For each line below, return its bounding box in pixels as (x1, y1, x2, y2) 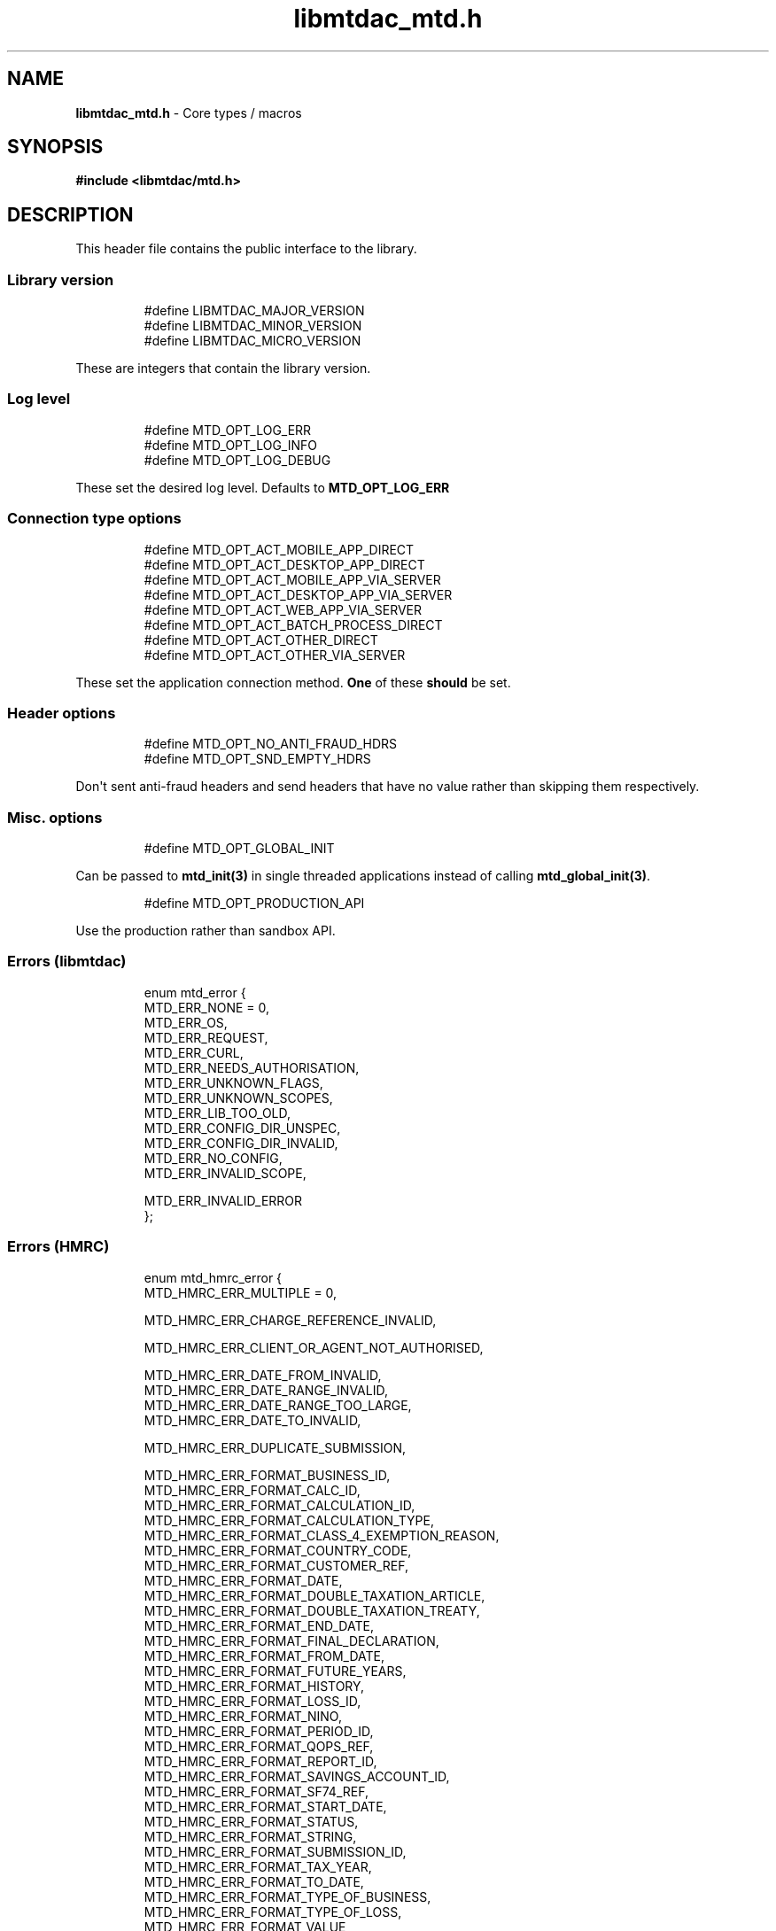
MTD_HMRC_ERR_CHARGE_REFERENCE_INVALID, (144, 1312, 437, 1328)
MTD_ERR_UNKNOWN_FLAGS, (144, 1074, 323, 1090)
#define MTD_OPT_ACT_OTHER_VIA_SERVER (144, 647, 406, 663)
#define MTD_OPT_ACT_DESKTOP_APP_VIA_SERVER (144, 586, 453, 602)
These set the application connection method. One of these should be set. (75, 674, 511, 690)
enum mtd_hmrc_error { (144, 1269, 283, 1285)
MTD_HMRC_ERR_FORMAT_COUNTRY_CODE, (144, 1542, 412, 1558)
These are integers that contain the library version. (75, 361, 371, 376)
